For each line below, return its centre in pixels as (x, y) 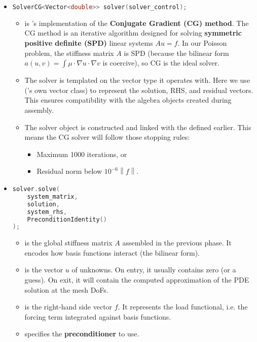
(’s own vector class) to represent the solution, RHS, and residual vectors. (139, 90)
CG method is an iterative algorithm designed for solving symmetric (133, 33)
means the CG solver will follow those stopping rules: (107, 137)
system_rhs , (47, 212)
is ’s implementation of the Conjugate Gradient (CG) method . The (137, 23)
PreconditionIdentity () (67, 219)
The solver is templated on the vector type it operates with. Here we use (137, 80)
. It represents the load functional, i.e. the (183, 307)
